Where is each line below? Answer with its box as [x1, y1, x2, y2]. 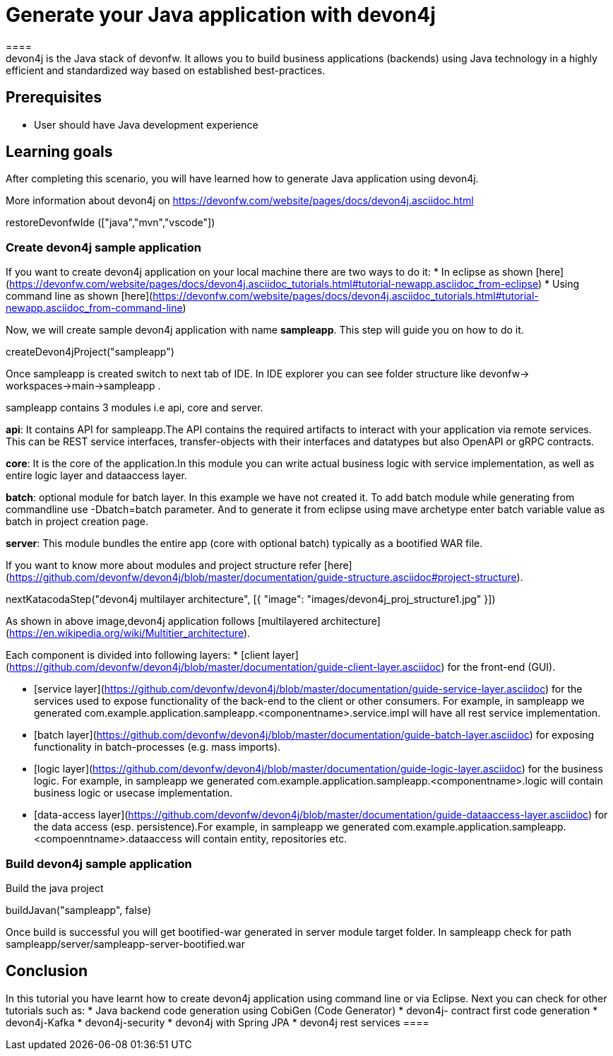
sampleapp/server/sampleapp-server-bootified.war [6, 937, 245, 950]
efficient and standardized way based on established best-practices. [6, 64, 326, 76]
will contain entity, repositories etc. [184, 833, 347, 845]
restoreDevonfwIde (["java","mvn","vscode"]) [6, 216, 215, 229]
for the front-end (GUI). [447, 661, 556, 674]
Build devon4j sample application [6, 856, 192, 871]
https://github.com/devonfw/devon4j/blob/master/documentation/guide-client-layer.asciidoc [9, 661, 441, 674]
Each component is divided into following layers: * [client [6, 649, 270, 662]
